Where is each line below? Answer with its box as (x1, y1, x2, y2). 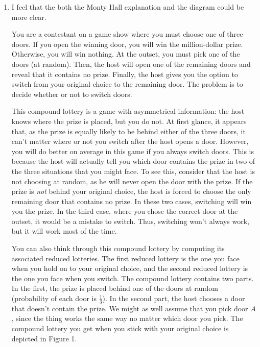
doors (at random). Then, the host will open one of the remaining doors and (11, 58, 251, 69)
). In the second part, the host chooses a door (102, 293, 245, 304)
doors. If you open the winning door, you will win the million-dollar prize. (11, 38, 243, 49)
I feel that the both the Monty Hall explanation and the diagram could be (11, 2, 244, 12)
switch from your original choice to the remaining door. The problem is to (11, 79, 243, 89)
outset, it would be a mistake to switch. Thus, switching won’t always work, (11, 215, 249, 226)
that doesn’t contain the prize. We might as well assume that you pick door (11, 303, 248, 313)
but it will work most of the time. (11, 226, 117, 236)
